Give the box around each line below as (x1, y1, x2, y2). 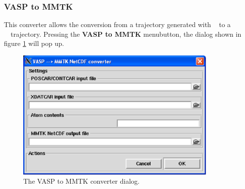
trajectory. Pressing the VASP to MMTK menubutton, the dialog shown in (10, 29, 242, 39)
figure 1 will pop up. (4, 38, 64, 48)
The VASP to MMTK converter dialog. (23, 176, 140, 186)
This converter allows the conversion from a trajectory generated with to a (4, 19, 231, 29)
